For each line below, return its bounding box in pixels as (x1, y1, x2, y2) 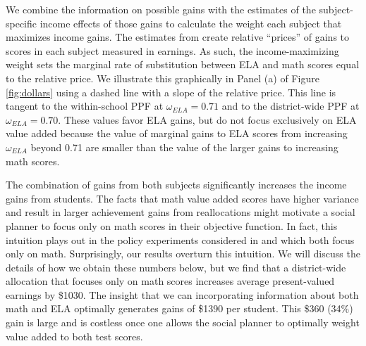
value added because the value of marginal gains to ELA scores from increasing (6, 126, 348, 141)
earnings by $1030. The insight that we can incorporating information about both (6, 287, 359, 302)
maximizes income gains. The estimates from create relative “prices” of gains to (6, 30, 350, 44)
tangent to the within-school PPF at (6, 98, 164, 113)
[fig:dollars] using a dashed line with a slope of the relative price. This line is (6, 84, 336, 99)
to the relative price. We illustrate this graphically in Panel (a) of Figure (6, 70, 319, 85)
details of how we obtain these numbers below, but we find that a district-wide (6, 259, 346, 274)
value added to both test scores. (6, 328, 143, 343)
